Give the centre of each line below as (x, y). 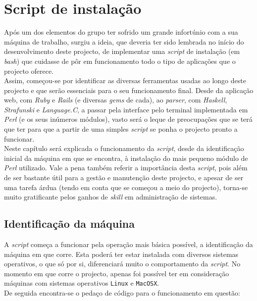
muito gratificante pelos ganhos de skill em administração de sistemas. (111, 197)
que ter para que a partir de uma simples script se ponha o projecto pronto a (121, 129)
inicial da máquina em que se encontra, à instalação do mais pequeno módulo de (126, 158)
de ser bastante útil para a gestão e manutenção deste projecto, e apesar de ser (124, 177)
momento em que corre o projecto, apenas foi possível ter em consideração (117, 273)
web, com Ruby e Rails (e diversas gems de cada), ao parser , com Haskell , (116, 100)
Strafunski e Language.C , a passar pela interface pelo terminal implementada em (126, 109)
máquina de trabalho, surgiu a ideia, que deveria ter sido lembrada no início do (124, 41)
